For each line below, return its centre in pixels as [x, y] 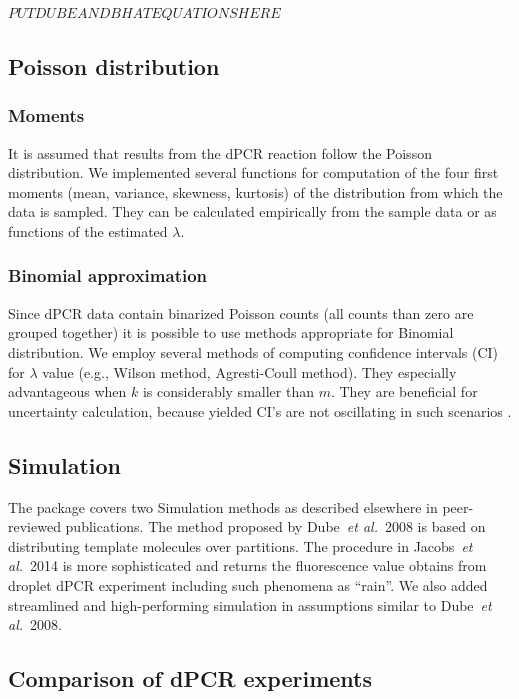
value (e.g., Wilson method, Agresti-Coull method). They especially [249, 371]
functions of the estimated [88, 230]
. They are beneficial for [404, 391]
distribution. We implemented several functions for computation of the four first [253, 172]
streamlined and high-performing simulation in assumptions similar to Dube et [250, 604]
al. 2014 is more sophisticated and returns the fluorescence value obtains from [247, 565]
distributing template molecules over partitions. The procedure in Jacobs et [240, 545]
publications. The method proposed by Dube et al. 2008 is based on [275, 526]
